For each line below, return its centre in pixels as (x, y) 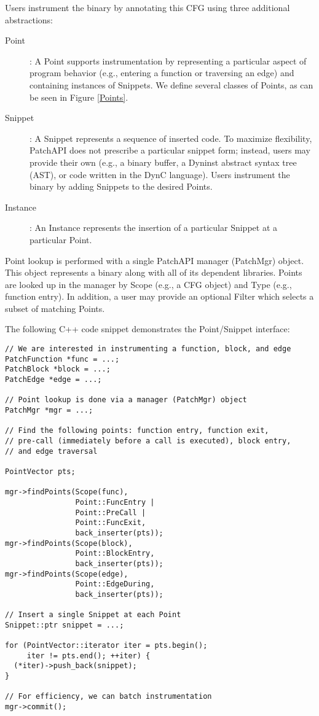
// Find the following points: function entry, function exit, (137, 431)
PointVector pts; (40, 471)
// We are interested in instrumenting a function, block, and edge (148, 349)
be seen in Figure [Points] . (79, 97)
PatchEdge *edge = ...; (53, 380)
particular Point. (61, 239)
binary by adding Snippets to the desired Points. (121, 186)
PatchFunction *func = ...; (62, 359)
